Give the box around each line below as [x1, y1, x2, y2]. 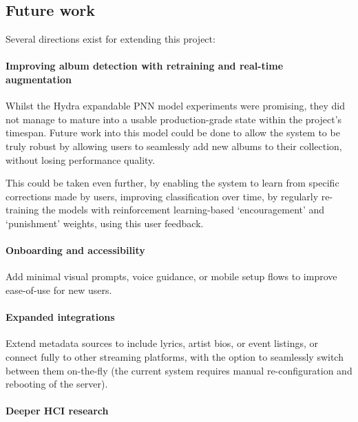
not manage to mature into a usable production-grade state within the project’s [6, 112, 342, 126]
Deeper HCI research [6, 403, 109, 418]
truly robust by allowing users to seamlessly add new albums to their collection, [6, 138, 342, 153]
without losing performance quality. [6, 152, 156, 167]
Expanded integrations [6, 310, 115, 324]
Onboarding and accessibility [6, 243, 145, 257]
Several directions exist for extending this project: [6, 32, 215, 46]
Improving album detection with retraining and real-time [6, 59, 284, 73]
